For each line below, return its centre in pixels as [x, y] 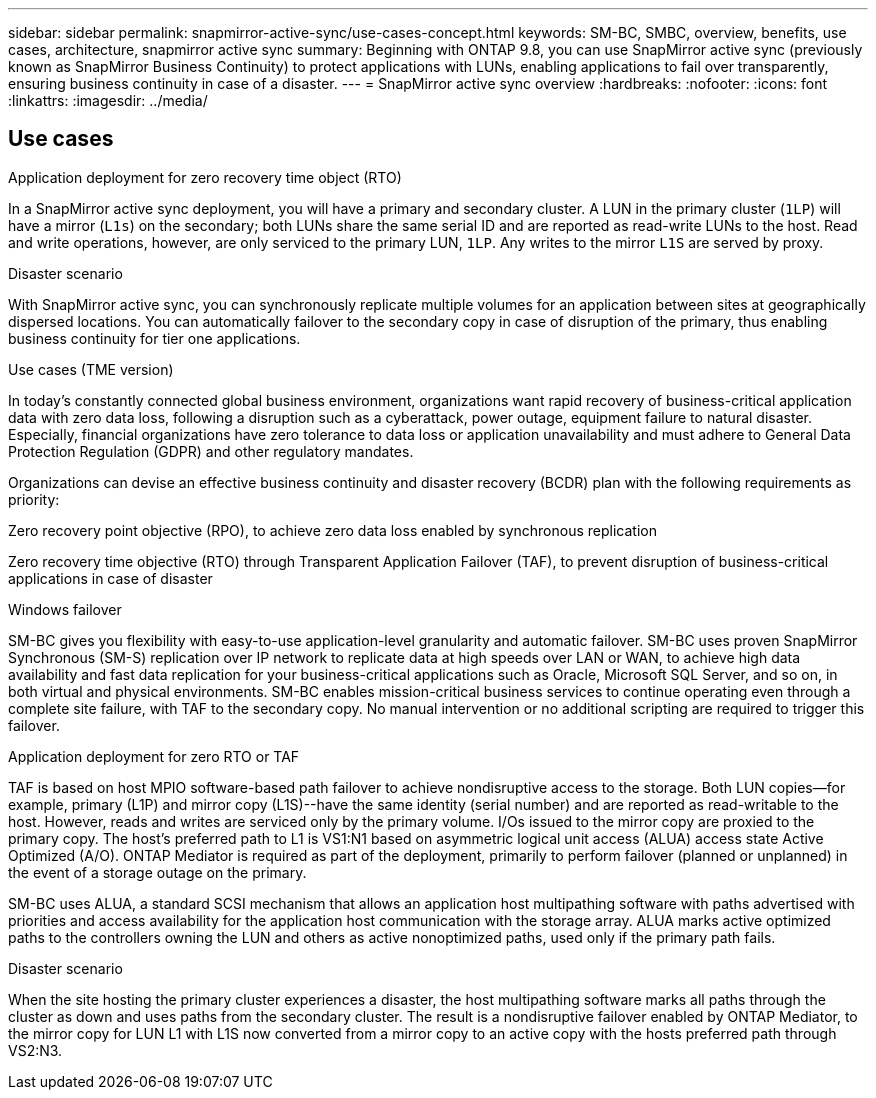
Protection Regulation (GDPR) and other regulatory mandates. [211, 451]
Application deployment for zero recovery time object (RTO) [205, 177]
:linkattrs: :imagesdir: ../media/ [108, 100]
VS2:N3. [35, 1050]
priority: [34, 499]
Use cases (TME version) [91, 369]
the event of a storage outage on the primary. [157, 872]
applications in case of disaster [110, 578]
